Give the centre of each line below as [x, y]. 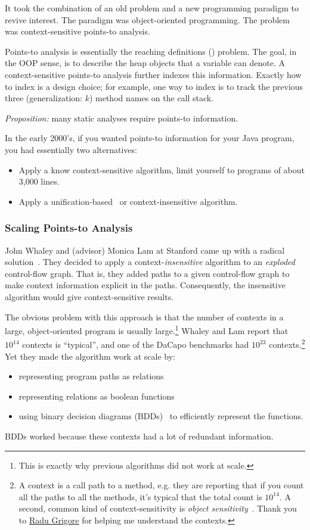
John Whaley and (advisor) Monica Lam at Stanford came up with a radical [145, 250]
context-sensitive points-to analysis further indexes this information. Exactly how [153, 74]
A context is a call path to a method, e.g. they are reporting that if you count [161, 485]
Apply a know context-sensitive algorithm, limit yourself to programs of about [162, 169]
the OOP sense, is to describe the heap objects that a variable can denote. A [145, 63]
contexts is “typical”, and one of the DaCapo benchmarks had [136, 344]
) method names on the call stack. [151, 98]
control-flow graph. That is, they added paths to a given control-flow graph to [147, 273]
